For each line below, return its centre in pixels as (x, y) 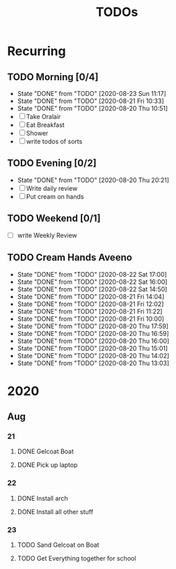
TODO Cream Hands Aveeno (70, 258)
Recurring (37, 51)
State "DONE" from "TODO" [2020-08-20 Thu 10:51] (93, 108)
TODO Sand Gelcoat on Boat (58, 545)
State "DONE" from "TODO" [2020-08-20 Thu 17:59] (93, 326)
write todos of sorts (54, 141)
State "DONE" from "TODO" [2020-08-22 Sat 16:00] (92, 282)
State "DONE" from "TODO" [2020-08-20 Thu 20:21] (93, 180)
